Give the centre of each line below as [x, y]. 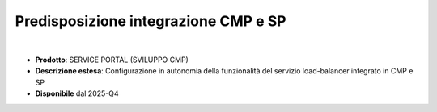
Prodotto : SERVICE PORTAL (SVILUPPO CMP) [112, 60]
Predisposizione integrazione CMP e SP [151, 21]
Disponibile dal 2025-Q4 [77, 93]
